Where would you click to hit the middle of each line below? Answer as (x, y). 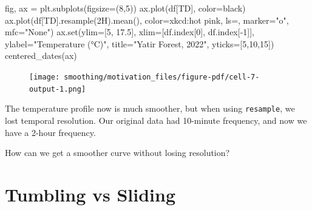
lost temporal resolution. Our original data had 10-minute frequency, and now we (156, 120)
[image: (45, 77)
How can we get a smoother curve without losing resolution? (117, 153)
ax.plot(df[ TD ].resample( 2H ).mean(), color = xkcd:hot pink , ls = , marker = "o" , (147, 20)
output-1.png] (58, 89)
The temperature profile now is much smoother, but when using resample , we (150, 108)
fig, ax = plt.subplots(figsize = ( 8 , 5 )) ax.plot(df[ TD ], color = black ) (125, 8)
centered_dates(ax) (41, 56)
